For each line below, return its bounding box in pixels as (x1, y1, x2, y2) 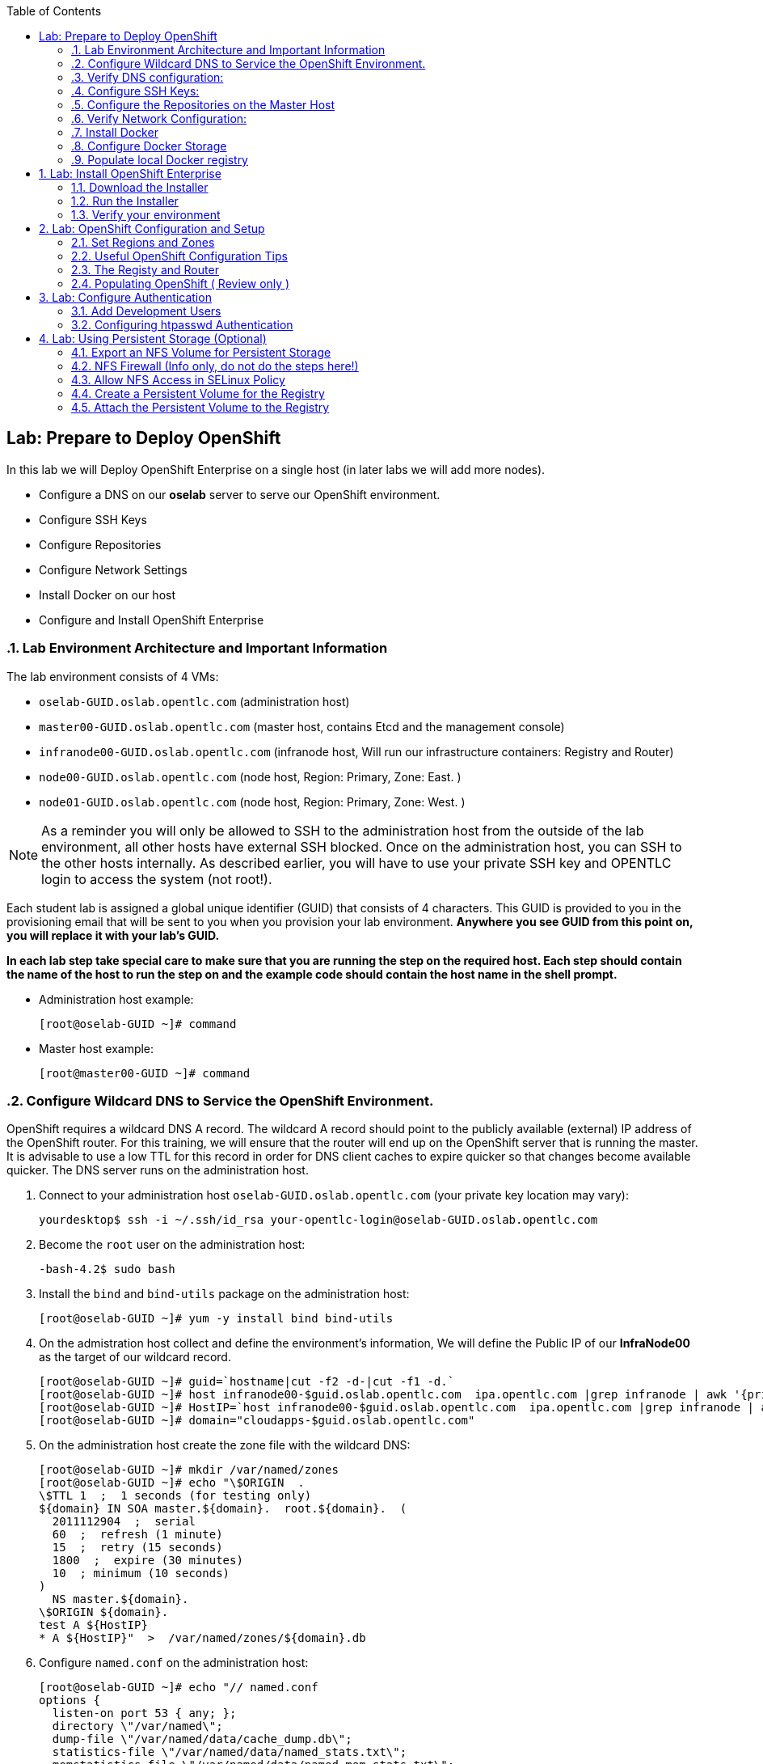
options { (39, 1694, 100, 1707)
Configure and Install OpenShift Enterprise (39, 612, 264, 627)
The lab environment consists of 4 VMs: (6, 669, 219, 683)
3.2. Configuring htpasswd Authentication (71, 318, 293, 332)
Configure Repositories (39, 537, 162, 552)
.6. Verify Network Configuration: (71, 112, 247, 125)
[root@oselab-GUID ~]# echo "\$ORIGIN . (39, 1476, 305, 1490)
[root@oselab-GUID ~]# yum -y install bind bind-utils (39, 1312, 394, 1326)
